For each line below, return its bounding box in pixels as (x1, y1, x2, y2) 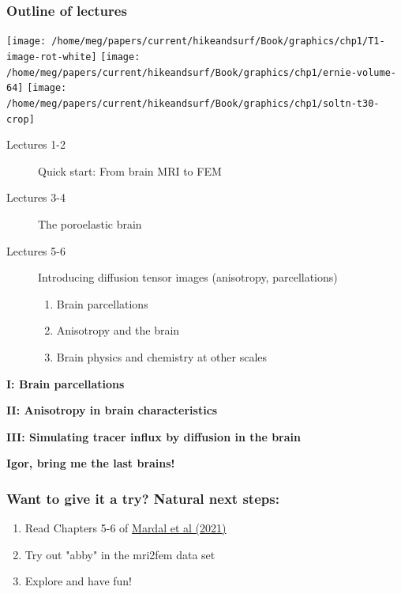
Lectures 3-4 (6, 189, 66, 206)
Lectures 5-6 (6, 242, 66, 259)
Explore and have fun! (24, 573, 133, 589)
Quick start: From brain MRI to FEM (38, 162, 222, 179)
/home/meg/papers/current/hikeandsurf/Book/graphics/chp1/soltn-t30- (6, 97, 380, 109)
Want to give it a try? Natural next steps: (6, 488, 279, 508)
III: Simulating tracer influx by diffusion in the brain (6, 428, 301, 445)
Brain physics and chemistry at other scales (56, 348, 268, 365)
